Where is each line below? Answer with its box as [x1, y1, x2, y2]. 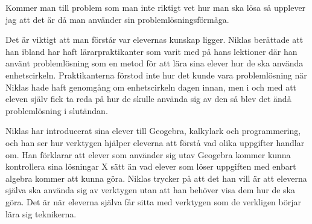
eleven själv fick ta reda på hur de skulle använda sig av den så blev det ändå [5, 92, 291, 105]
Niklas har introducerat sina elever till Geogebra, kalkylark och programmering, [5, 124, 301, 137]
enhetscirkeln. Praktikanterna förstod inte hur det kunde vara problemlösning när [5, 68, 307, 81]
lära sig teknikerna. [5, 207, 77, 220]
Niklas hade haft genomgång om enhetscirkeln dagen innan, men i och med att [5, 80, 297, 93]
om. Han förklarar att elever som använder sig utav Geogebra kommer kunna [5, 148, 291, 161]
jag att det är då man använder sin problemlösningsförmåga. [5, 13, 229, 25]
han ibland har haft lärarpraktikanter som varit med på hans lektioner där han [5, 45, 298, 57]
